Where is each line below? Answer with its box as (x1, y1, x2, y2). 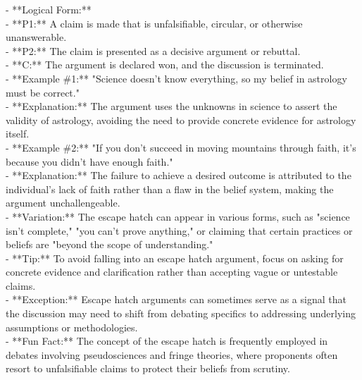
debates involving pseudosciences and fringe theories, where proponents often (6, 347, 338, 362)
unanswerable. (6, 30, 67, 44)
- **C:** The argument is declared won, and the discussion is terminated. (6, 57, 324, 72)
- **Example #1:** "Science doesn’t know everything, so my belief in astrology (6, 71, 347, 85)
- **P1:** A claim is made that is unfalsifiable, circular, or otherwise (6, 16, 303, 30)
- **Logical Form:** (6, 2, 92, 16)
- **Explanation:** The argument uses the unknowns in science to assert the (6, 99, 337, 114)
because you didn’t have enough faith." (6, 154, 173, 168)
